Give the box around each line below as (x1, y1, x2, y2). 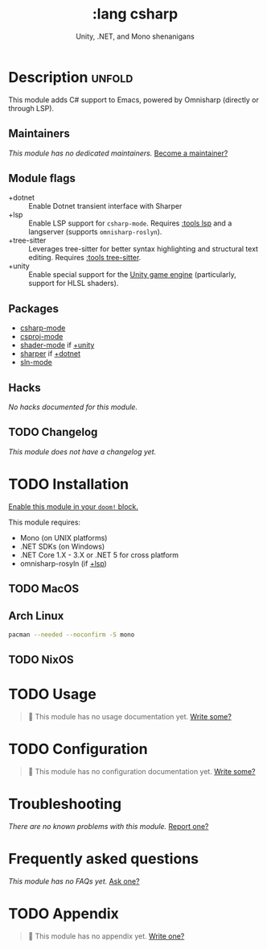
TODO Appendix (8, 905, 119, 923)
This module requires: (8, 517, 81, 527)
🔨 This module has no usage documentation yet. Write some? (27, 712, 232, 722)
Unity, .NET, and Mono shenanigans (76, 31, 195, 41)
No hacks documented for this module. (8, 402, 138, 412)
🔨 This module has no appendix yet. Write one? (27, 931, 185, 941)
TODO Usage (8, 686, 97, 703)
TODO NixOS (8, 653, 74, 667)
